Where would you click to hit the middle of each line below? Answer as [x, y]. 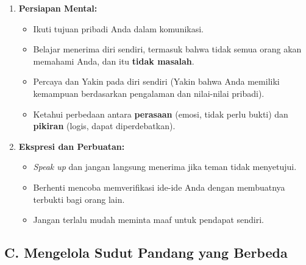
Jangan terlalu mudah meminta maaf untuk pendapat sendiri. [148, 220]
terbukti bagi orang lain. [79, 199]
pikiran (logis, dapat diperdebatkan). [104, 126]
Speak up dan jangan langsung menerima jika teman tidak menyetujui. [165, 167]
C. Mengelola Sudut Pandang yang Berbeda [146, 253]
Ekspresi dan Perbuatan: [72, 146]
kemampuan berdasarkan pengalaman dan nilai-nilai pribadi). [149, 93]
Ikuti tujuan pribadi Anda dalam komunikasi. [119, 28]
